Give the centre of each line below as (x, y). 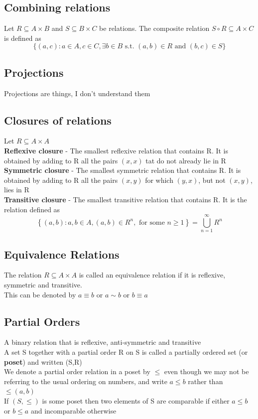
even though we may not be (206, 371)
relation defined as (32, 209)
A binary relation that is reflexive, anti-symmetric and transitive (103, 342)
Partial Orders (42, 321)
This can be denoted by (40, 294)
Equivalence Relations (62, 254)
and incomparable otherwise (73, 410)
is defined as (23, 38)
